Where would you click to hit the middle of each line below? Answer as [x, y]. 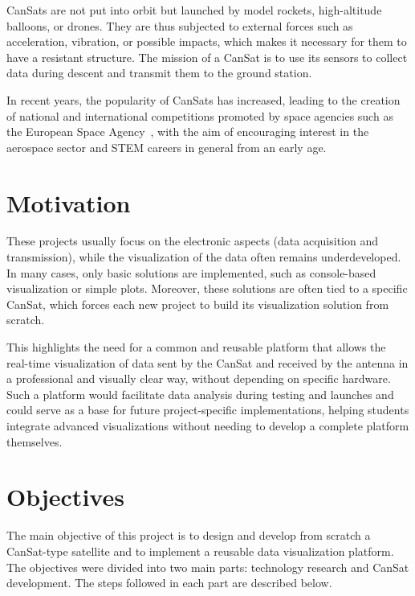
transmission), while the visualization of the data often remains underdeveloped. [204, 257]
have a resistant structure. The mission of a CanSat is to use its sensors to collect [207, 57]
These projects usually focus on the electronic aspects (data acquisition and [192, 241]
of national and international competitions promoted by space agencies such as [200, 115]
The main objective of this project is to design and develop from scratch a [189, 535]
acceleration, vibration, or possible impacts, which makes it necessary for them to [207, 41]
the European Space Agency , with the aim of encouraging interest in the [188, 132]
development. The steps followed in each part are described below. [169, 583]
